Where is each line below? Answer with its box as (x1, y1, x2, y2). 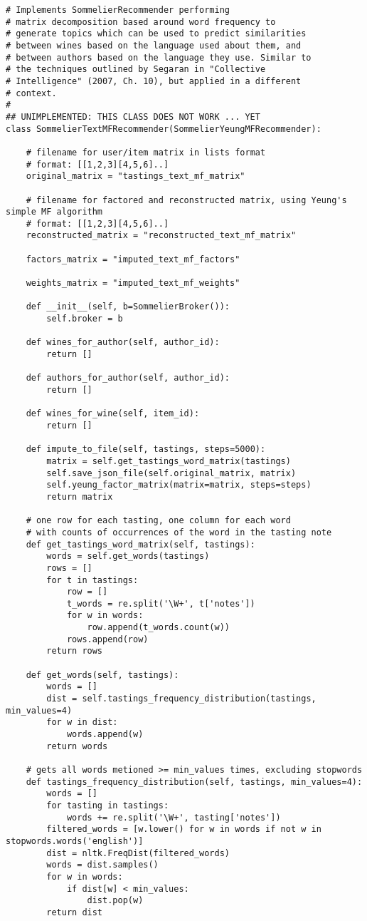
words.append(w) (66, 729, 144, 740)
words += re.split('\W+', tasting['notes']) (66, 812, 281, 823)
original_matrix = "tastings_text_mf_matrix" (26, 171, 245, 182)
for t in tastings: (46, 575, 139, 585)
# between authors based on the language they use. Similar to (6, 52, 312, 63)
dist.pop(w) (87, 895, 144, 906)
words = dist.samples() (46, 860, 159, 870)
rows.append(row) (66, 634, 149, 644)
